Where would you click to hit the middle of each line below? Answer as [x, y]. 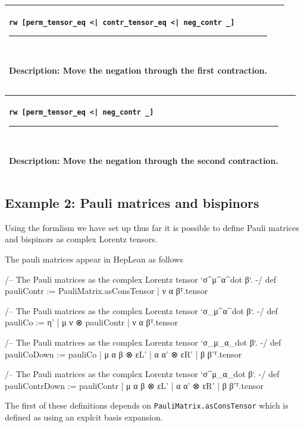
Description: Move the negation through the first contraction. [138, 70]
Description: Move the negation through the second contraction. [144, 160]
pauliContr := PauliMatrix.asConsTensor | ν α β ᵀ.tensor [106, 291]
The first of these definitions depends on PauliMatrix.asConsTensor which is [147, 405]
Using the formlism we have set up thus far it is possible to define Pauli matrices [152, 227]
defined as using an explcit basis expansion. [84, 417]
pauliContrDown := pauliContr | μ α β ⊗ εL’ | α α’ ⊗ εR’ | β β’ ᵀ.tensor [134, 385]
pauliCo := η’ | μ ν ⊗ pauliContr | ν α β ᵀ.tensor [92, 322]
